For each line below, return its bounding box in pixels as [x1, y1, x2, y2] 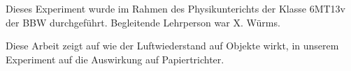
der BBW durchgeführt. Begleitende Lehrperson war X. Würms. [6, 15, 280, 29]
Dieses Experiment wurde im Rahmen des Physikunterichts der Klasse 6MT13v [6, 1, 345, 15]
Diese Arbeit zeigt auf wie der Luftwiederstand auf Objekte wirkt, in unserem [6, 38, 339, 53]
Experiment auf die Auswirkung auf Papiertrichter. [6, 52, 224, 66]
